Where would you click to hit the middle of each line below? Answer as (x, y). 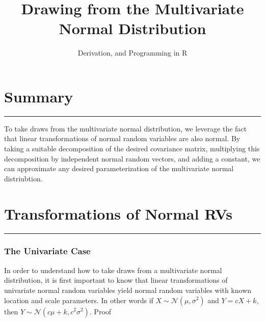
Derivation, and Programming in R (132, 53)
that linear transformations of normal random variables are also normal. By (122, 138)
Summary (39, 96)
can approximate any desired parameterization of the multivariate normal (119, 168)
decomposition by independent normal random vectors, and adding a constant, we (132, 158)
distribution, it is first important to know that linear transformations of (116, 280)
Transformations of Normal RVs (118, 213)
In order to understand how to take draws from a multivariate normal (113, 270)
